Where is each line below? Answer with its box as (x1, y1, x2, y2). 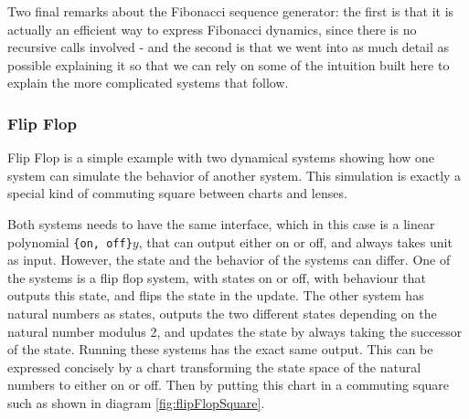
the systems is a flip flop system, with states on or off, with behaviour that (7, 267, 426, 287)
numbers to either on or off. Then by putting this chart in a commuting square (7, 375, 450, 394)
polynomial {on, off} (7, 232, 133, 251)
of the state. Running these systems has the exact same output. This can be (7, 340, 433, 359)
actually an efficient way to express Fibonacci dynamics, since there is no (7, 19, 417, 38)
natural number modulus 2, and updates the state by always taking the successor (7, 321, 463, 340)
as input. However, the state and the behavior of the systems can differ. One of (7, 250, 451, 269)
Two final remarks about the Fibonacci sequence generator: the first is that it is (7, 2, 454, 20)
